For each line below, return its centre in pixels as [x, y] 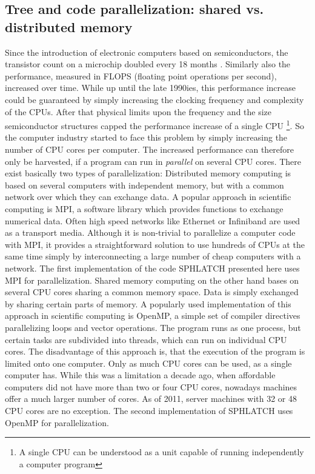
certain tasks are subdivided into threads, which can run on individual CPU [146, 339]
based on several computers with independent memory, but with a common [144, 185]
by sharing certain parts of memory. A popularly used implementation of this [148, 303]
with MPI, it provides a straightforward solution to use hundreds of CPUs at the [155, 244]
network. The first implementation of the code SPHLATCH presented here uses [152, 268]
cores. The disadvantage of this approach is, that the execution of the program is [155, 351]
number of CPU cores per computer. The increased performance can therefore [150, 149]
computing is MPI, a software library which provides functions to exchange [144, 208]
